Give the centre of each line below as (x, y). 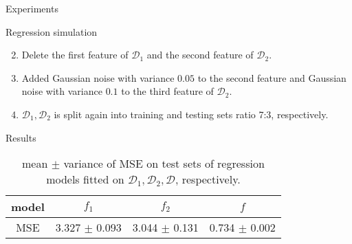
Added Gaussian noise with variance (98, 77)
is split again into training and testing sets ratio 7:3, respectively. (191, 114)
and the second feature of (200, 55)
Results (21, 137)
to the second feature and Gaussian (272, 77)
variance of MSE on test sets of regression (164, 164)
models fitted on (85, 179)
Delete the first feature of (75, 55)
